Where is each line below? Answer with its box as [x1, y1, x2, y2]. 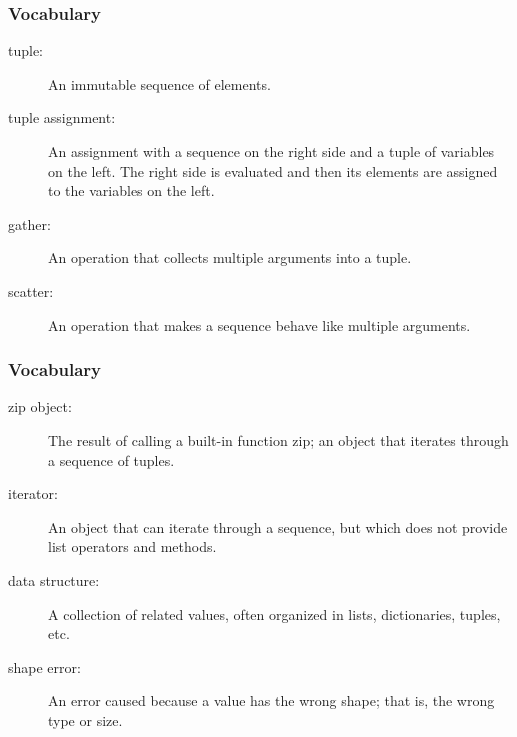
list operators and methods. [48, 536, 217, 557]
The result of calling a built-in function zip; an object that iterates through [48, 429, 509, 450]
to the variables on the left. [48, 180, 215, 201]
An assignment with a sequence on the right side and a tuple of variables [48, 141, 495, 161]
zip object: [8, 396, 72, 417]
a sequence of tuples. [48, 449, 175, 470]
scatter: [8, 280, 54, 301]
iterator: [8, 483, 58, 504]
